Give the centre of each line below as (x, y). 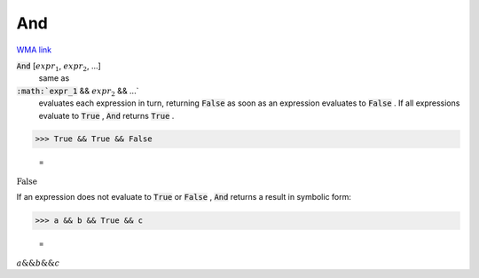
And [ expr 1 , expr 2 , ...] (59, 67)
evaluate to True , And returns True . (106, 115)
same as (54, 78)
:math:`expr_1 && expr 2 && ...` (78, 91)
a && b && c (38, 263)
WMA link (34, 50)
